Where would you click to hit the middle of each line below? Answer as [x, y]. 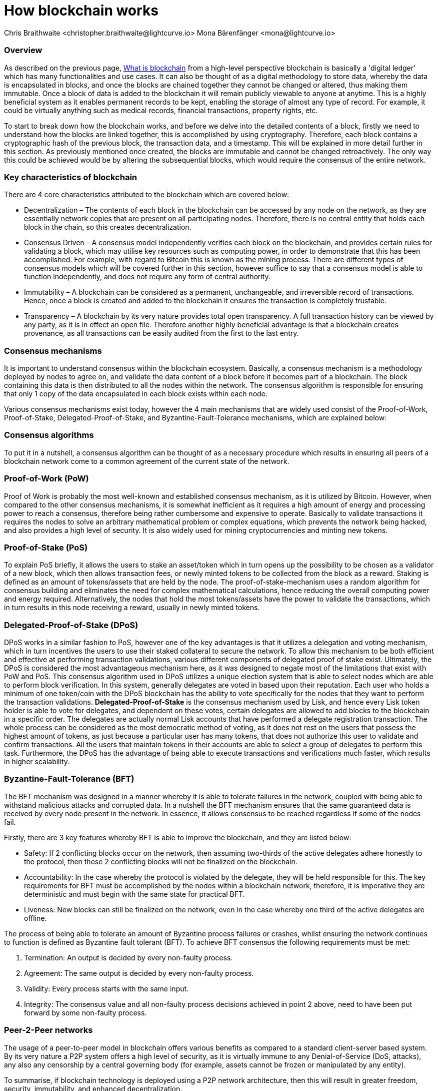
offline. [35, 918]
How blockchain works [81, 11]
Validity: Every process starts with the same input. [106, 988]
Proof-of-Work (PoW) [46, 479]
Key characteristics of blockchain [71, 177]
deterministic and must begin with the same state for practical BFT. [134, 894]
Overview [23, 50]
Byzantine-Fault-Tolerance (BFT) [69, 779]
